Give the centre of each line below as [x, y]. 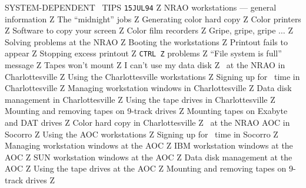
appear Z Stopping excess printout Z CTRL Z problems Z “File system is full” [143, 53]
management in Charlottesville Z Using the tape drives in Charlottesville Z [140, 99]
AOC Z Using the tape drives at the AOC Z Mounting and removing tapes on [146, 168]
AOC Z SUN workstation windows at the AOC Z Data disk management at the [149, 157]
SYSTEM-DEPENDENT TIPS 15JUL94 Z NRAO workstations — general [141, 7]
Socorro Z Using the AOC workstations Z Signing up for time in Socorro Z [142, 134]
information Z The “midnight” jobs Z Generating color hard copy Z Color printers [153, 19]
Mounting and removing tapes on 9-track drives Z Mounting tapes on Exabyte [146, 111]
